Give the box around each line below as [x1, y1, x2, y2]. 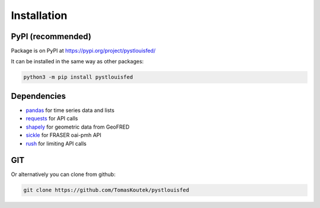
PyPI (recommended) [11, 31, 92, 41]
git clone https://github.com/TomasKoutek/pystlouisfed [23, 187, 190, 194]
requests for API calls [25, 115, 78, 122]
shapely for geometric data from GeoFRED [25, 123, 130, 130]
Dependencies [11, 91, 66, 101]
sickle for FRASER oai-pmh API [25, 132, 102, 139]
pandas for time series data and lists [25, 107, 115, 114]
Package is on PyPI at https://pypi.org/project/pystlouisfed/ [11, 47, 156, 55]
